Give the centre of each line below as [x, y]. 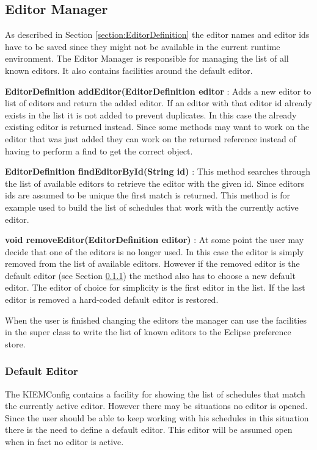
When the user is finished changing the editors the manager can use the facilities [156, 320]
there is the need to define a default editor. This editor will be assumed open [149, 430]
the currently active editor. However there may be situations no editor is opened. [156, 406]
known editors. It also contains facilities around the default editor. [129, 70]
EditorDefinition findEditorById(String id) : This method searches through [158, 171]
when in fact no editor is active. [64, 442]
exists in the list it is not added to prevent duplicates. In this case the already [151, 114]
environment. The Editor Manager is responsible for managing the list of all [147, 58]
